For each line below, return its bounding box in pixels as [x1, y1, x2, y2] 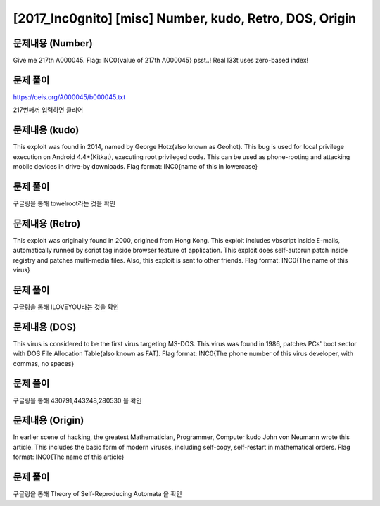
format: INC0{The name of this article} [13, 453, 125, 461]
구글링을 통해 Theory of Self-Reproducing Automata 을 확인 [13, 490, 182, 498]
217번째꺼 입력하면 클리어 [13, 106, 84, 114]
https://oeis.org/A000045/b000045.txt [13, 92, 126, 101]
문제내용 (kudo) [13, 124, 80, 137]
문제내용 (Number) [13, 37, 93, 49]
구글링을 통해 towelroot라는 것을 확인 [13, 199, 116, 208]
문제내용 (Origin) [13, 415, 84, 426]
